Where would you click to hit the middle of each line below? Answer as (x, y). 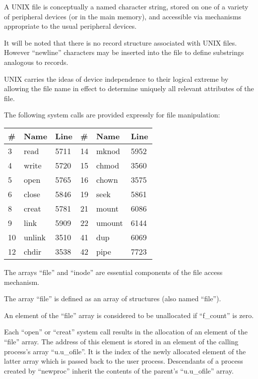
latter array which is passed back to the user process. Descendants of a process (124, 361)
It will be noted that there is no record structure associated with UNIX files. (121, 42)
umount (109, 222)
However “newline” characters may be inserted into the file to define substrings (124, 52)
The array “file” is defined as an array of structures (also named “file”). (113, 298)
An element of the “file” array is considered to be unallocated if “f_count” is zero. (129, 315)
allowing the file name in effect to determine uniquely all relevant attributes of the (129, 88)
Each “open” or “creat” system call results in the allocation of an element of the (126, 332)
